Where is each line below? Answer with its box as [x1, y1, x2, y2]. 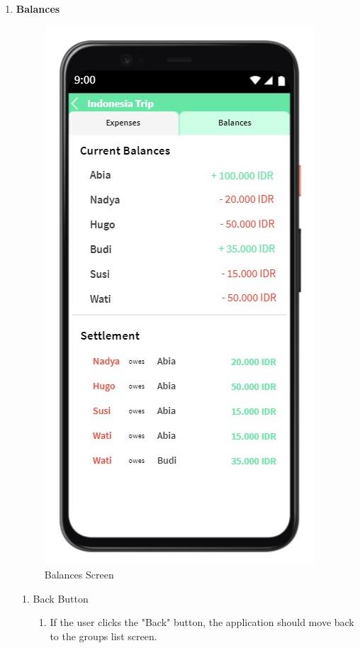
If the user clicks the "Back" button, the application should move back [50, 615, 354, 630]
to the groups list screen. [50, 628, 157, 643]
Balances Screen [44, 567, 114, 582]
